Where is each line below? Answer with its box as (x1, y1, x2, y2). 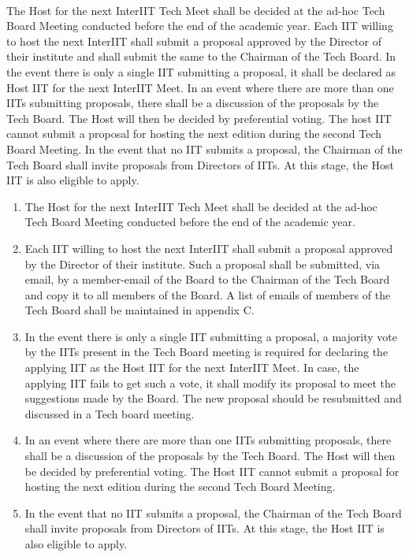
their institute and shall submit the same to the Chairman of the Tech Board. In (6, 48, 396, 65)
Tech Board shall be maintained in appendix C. (24, 302, 255, 318)
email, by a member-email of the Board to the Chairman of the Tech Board (24, 271, 390, 288)
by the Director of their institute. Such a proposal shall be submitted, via (24, 255, 381, 272)
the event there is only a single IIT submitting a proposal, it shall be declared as (6, 63, 396, 80)
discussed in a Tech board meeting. (24, 405, 195, 421)
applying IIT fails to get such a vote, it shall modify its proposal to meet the (24, 374, 396, 391)
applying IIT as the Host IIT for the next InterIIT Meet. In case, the (24, 359, 359, 376)
